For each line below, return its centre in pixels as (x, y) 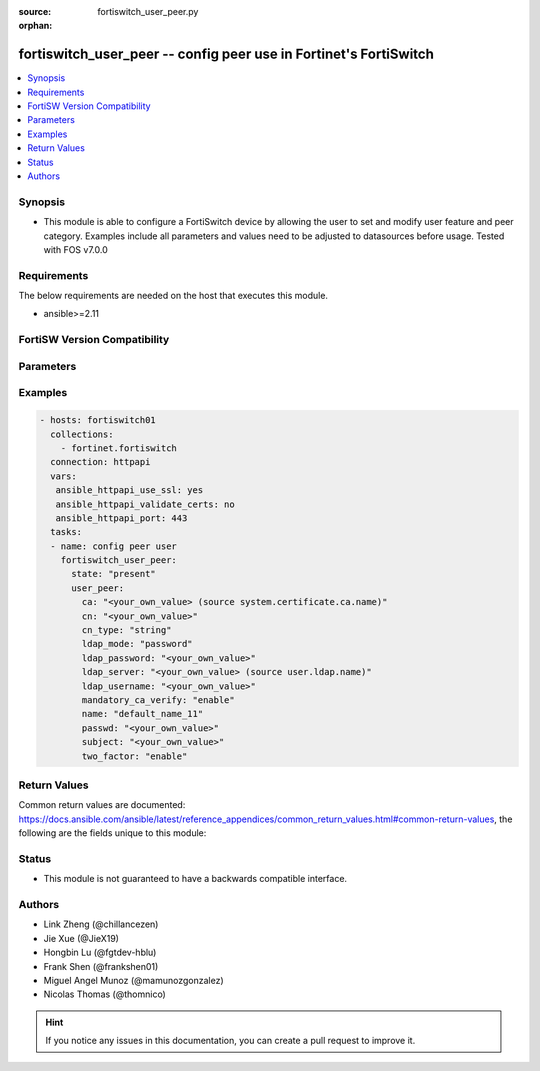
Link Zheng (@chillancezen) (101, 924)
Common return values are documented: (102, 805)
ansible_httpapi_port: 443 (121, 518)
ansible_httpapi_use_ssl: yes (129, 490)
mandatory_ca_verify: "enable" (158, 699)
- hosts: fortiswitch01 (98, 420)
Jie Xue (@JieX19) (81, 938)
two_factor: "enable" (134, 756)
